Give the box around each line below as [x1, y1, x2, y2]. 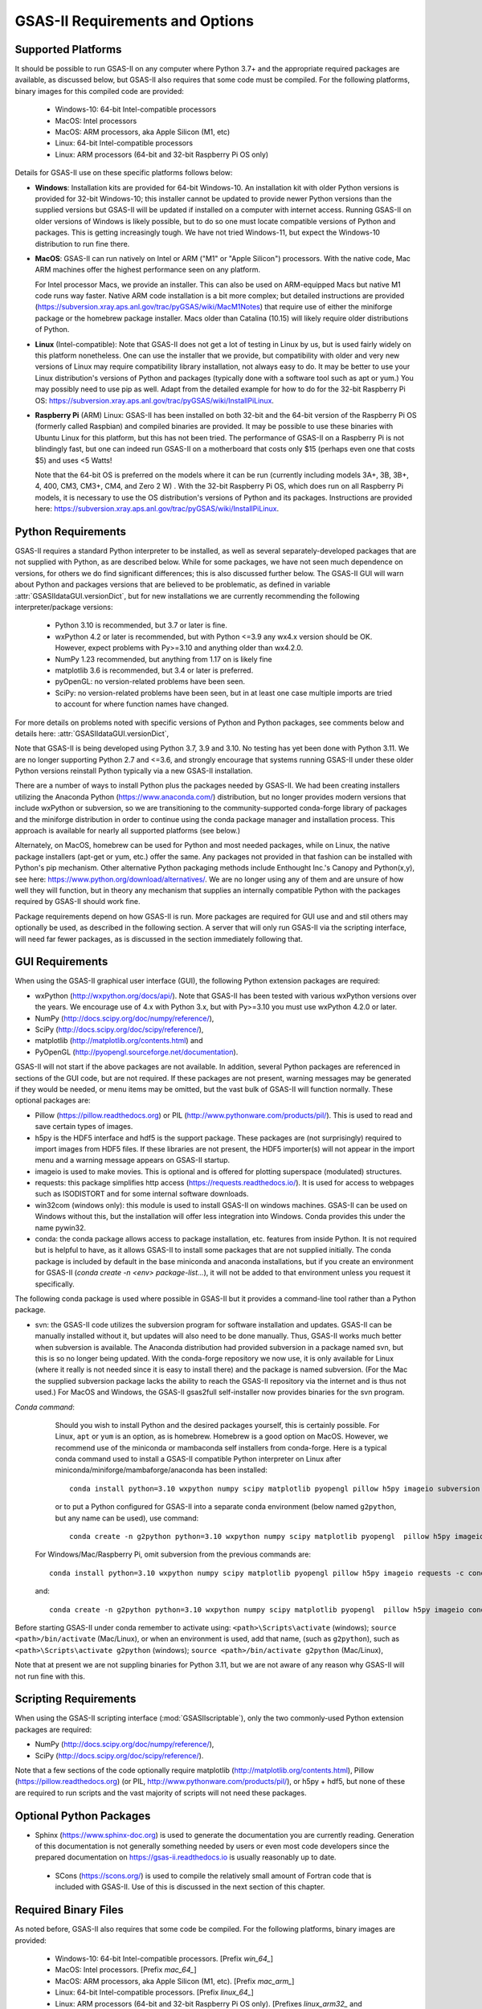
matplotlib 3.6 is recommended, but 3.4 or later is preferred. [55, 665, 254, 675]
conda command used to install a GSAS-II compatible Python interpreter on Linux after [55, 1455, 341, 1464]
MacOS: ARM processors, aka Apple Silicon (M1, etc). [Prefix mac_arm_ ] [55, 1976, 295, 1986]
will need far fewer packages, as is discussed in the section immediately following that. [14, 934, 303, 943]
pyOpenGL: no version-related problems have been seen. [55, 677, 245, 686]
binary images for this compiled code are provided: [14, 86, 185, 96]
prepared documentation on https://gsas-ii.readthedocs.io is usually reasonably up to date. [35, 1852, 337, 1862]
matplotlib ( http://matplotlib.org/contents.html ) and [35, 1036, 203, 1045]
